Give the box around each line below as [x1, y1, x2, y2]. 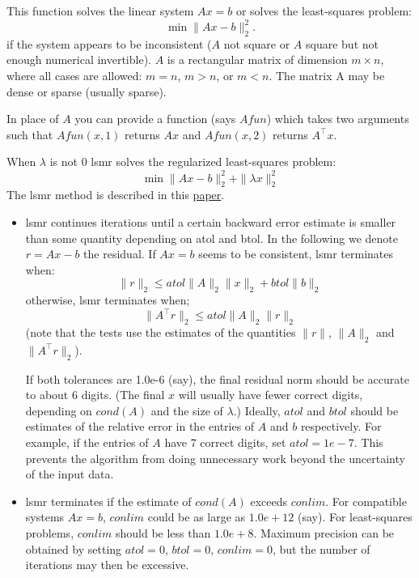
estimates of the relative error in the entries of [25, 418, 255, 435]
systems [25, 508, 65, 525]
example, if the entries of [25, 433, 149, 450]
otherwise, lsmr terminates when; [25, 291, 190, 308]
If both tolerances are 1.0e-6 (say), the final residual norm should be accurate [25, 370, 409, 387]
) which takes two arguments [266, 110, 409, 127]
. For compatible [325, 492, 407, 509]
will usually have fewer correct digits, [178, 386, 363, 403]
